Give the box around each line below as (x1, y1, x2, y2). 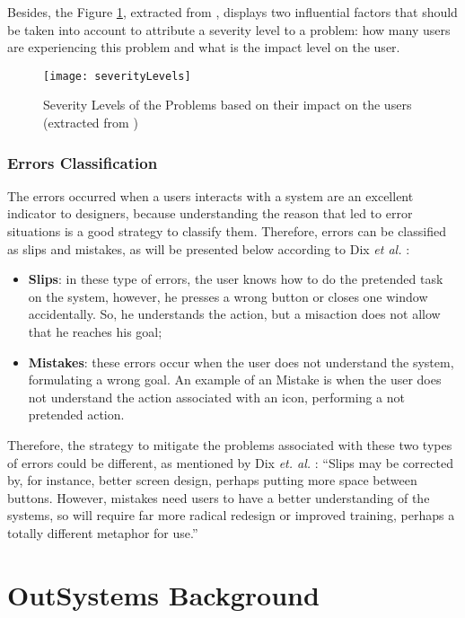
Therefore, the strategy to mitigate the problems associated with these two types (7, 435, 452, 454)
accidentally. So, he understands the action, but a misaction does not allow (28, 305, 441, 323)
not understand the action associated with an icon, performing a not (28, 387, 406, 406)
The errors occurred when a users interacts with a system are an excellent (7, 186, 414, 205)
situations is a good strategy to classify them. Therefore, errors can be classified (7, 222, 446, 241)
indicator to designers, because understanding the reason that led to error (7, 204, 413, 223)
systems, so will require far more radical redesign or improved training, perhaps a (7, 506, 455, 525)
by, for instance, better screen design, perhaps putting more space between (7, 471, 417, 490)
